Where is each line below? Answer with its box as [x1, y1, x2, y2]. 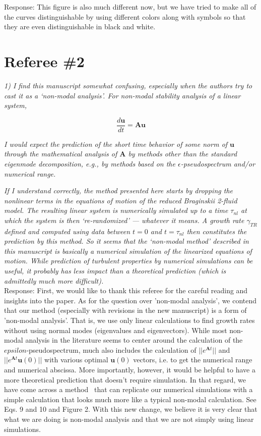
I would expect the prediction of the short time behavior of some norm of [4, 138, 228, 149]
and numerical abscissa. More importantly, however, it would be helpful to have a [4, 364, 255, 375]
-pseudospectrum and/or [180, 158, 255, 169]
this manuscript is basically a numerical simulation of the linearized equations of [4, 245, 252, 256]
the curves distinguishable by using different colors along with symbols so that [4, 11, 246, 22]
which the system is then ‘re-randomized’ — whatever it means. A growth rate [4, 214, 244, 225]
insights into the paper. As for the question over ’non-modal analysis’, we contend [4, 295, 257, 305]
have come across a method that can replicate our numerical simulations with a [4, 384, 253, 395]
